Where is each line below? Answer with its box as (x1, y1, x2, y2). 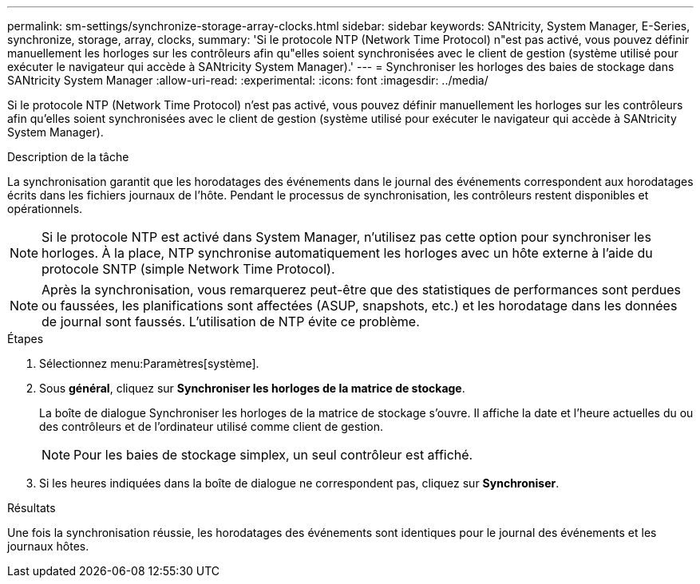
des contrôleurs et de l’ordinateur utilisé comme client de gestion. (39, 420, 384, 433)
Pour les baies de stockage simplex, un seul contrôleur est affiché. (73, 447, 473, 463)
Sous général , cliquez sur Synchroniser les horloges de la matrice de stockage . (39, 381, 465, 395)
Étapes (7, 332, 44, 345)
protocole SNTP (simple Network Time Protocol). (42, 261, 335, 277)
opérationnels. (7, 202, 83, 215)
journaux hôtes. (7, 539, 89, 553)
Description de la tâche (7, 150, 129, 164)
